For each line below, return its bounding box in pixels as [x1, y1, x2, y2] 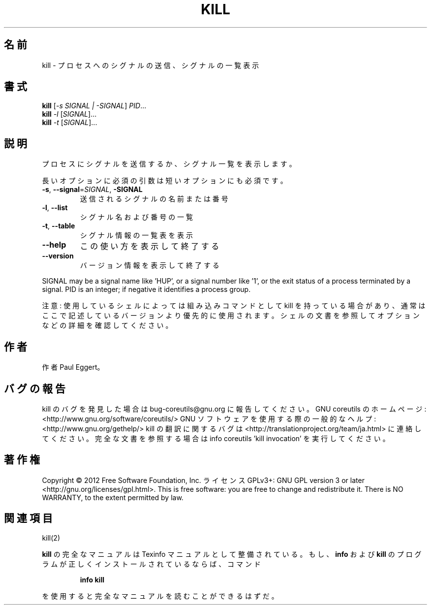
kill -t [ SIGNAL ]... [42, 118, 97, 127]
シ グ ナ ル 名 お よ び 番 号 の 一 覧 [80, 213, 193, 222]
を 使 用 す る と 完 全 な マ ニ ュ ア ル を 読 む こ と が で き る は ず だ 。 [42, 591, 278, 600]
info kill [80, 575, 104, 584]
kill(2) [42, 533, 60, 542]
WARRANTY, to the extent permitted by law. [42, 493, 184, 502]
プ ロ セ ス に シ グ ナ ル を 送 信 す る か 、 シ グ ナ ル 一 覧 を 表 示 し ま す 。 [42, 160, 296, 168]
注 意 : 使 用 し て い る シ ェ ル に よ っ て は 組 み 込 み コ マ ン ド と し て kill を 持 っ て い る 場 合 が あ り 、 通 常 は [42, 301, 426, 310]
